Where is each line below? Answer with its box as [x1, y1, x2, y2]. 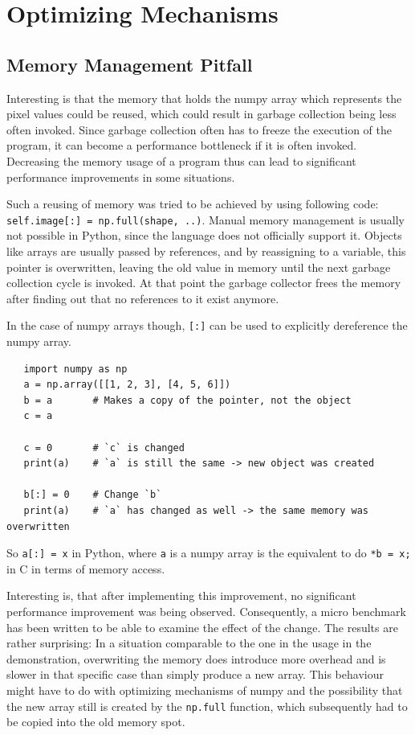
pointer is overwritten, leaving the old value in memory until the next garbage [6, 258, 391, 275]
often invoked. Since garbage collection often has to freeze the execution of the [6, 121, 393, 138]
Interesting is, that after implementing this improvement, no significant [6, 587, 356, 604]
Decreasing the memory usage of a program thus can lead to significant [6, 152, 356, 169]
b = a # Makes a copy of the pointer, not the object [23, 394, 352, 406]
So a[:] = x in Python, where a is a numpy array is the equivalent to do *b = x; [6, 544, 411, 561]
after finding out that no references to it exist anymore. [6, 289, 279, 306]
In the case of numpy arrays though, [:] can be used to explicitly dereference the [6, 317, 408, 334]
